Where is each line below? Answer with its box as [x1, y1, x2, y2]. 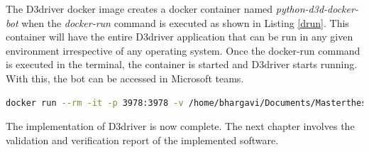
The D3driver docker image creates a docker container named [6, 1, 273, 16]
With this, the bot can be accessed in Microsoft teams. [6, 70, 244, 85]
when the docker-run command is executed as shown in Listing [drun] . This [21, 15, 349, 30]
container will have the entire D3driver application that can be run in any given [6, 29, 353, 44]
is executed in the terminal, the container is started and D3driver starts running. [6, 57, 358, 72]
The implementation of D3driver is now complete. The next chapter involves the [6, 119, 355, 134]
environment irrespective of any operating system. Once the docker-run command [6, 43, 360, 58]
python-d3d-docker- [275, 1, 358, 16]
